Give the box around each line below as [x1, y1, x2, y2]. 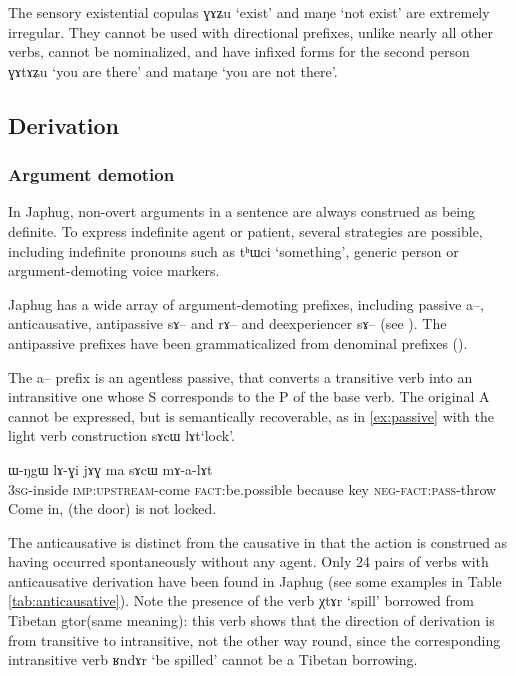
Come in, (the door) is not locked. [8, 498, 217, 519]
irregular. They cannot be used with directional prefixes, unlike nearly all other [8, 21, 494, 42]
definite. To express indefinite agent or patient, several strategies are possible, [8, 220, 483, 241]
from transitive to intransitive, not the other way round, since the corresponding [8, 629, 501, 650]
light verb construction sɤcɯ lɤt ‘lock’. [8, 425, 235, 446]
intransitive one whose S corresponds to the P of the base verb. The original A [8, 386, 490, 407]
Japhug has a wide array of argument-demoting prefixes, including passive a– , [8, 293, 484, 314]
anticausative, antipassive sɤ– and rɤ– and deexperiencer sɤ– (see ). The [8, 313, 447, 334]
